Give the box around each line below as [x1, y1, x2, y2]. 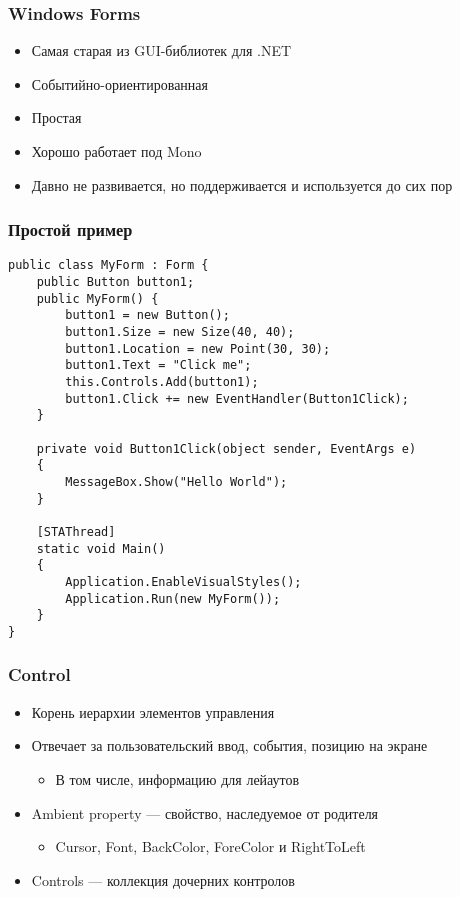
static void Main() [36, 541, 166, 556]
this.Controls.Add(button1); [65, 375, 259, 389]
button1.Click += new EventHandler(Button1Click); [65, 391, 409, 406]
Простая [31, 107, 82, 128]
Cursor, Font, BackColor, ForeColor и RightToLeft [55, 836, 366, 857]
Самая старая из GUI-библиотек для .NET [31, 40, 292, 61]
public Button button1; [36, 275, 195, 290]
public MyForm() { [36, 291, 159, 306]
